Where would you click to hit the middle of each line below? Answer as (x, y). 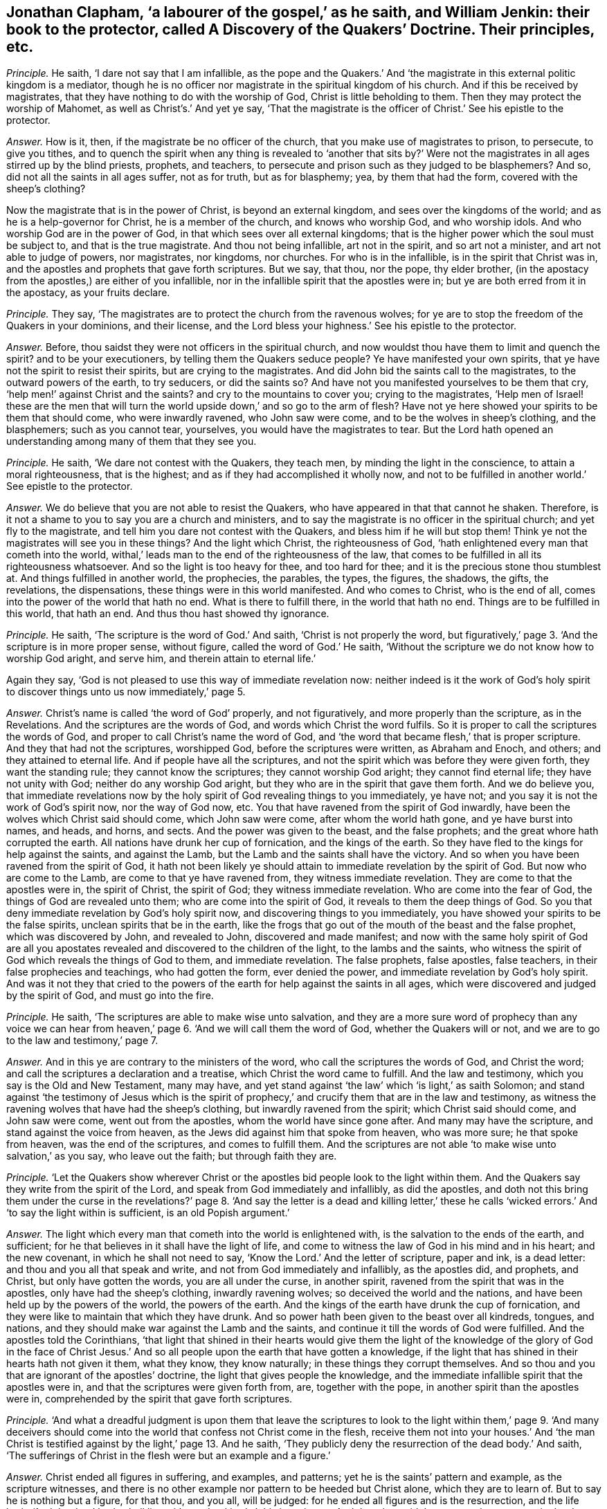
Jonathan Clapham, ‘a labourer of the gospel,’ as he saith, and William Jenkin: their (298, 12)
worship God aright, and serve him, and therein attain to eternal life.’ (161, 659)
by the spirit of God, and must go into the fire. (110, 996)
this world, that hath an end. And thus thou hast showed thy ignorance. (168, 614)
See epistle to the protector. (70, 486)
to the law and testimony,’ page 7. (82, 1041)
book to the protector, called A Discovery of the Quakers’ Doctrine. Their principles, (300, 29)
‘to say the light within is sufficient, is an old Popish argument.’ (148, 1213)
